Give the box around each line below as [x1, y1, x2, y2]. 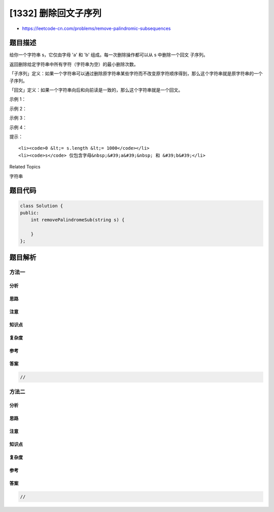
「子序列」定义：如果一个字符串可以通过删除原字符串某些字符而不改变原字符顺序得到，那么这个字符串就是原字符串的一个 [9, 71, 263, 77]
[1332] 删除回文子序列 [9, 8, 101, 19]
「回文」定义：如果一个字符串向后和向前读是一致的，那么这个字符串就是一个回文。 [9, 87, 183, 93]
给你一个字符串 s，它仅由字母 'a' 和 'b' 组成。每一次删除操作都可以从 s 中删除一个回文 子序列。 [9, 52, 208, 58]
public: [20, 210, 39, 216]
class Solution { [20, 203, 63, 209]
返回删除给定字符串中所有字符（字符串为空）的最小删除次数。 [9, 61, 139, 67]
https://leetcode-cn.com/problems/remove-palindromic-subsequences [22, 25, 171, 31]
